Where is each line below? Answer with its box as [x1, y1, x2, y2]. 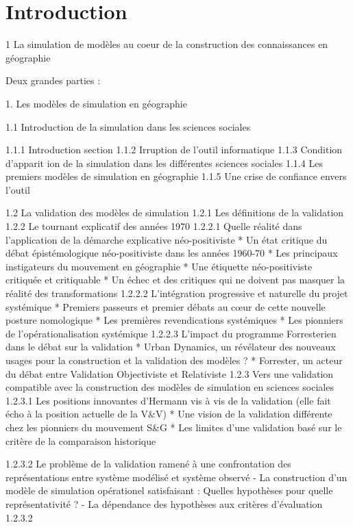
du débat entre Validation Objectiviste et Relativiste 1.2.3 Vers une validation [5, 366, 334, 381]
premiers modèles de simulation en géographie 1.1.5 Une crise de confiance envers [5, 169, 347, 183]
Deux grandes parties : [5, 73, 101, 88]
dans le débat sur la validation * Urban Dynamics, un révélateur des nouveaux [5, 339, 336, 354]
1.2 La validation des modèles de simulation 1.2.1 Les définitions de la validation [5, 205, 344, 220]
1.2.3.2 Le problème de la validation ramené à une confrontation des [5, 457, 291, 471]
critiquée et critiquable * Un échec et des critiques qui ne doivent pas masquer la [5, 272, 345, 287]
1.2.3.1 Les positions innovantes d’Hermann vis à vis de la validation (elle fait [5, 393, 331, 407]
